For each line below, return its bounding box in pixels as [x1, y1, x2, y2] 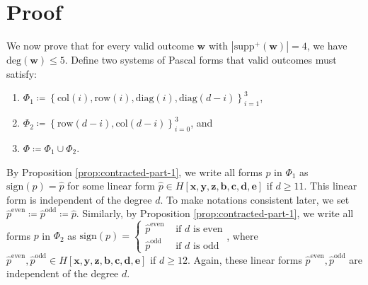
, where [226, 228, 258, 243]
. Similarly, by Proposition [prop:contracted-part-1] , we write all [76, 206, 354, 221]
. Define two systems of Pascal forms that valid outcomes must [64, 52, 337, 67]
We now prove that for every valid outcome [6, 38, 194, 53]
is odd [192, 240, 219, 251]
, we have [306, 38, 347, 53]
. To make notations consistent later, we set [160, 192, 350, 207]
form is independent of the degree [6, 192, 152, 207]
